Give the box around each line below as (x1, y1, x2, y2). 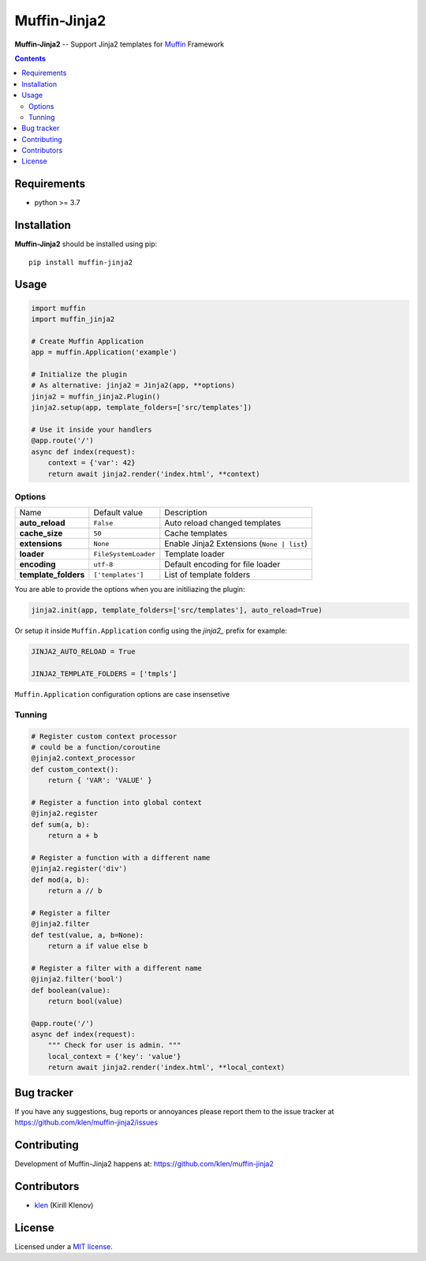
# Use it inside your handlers (31, 425, 153, 434)
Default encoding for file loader (164, 559, 281, 570)
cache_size (19, 528, 63, 539)
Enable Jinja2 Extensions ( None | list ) (164, 538, 308, 549)
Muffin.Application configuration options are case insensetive (14, 689, 230, 698)
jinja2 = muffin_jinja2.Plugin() (31, 391, 161, 401)
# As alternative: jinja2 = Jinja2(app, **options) (31, 381, 236, 390)
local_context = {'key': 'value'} (47, 1052, 181, 1061)
